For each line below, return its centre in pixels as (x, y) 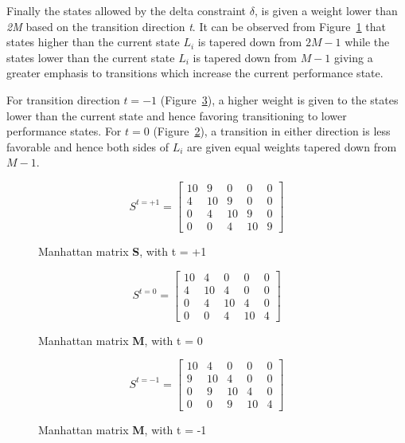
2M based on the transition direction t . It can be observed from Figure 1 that (196, 26)
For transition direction (63, 99)
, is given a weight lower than (326, 10)
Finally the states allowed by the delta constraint (127, 10)
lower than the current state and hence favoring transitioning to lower (177, 115)
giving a (354, 57)
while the (367, 42)
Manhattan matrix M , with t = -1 (123, 429)
